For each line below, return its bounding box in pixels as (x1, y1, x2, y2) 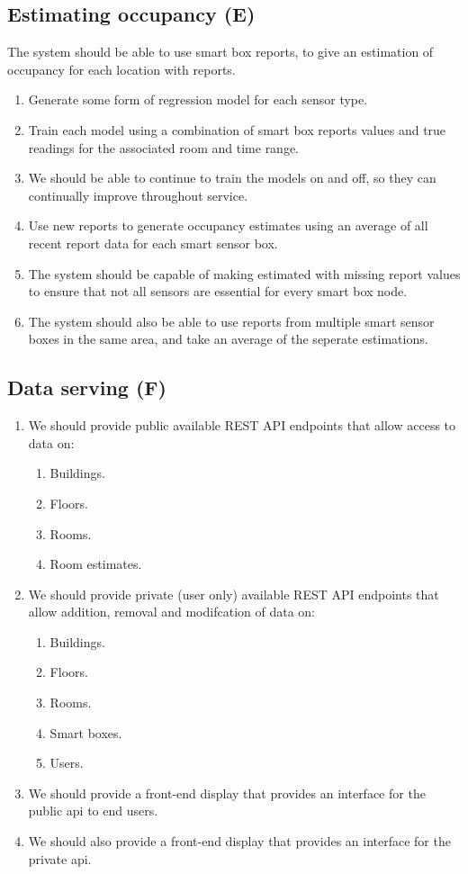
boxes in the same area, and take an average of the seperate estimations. (28, 329, 428, 348)
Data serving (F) (7, 374, 166, 401)
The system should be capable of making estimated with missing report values (28, 264, 461, 283)
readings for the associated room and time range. (28, 138, 300, 157)
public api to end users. (28, 801, 158, 820)
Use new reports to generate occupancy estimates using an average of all (28, 216, 428, 235)
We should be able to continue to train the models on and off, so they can (28, 168, 436, 187)
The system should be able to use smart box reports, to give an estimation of (7, 42, 434, 61)
